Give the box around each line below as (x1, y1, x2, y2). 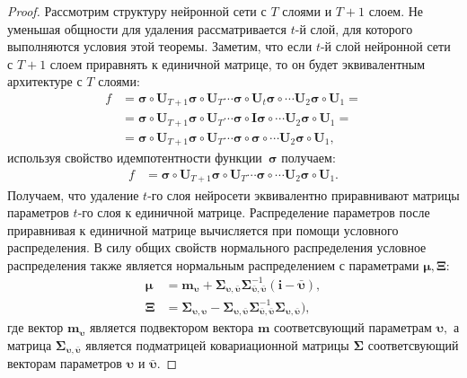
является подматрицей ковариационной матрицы (85, 336, 349, 355)
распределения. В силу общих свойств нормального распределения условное (7, 238, 427, 257)
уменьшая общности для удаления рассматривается (7, 19, 287, 38)
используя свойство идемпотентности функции (7, 148, 262, 167)
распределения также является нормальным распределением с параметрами (7, 255, 419, 274)
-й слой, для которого (295, 19, 413, 38)
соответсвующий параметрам (274, 318, 432, 337)
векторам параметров (7, 354, 122, 373)
